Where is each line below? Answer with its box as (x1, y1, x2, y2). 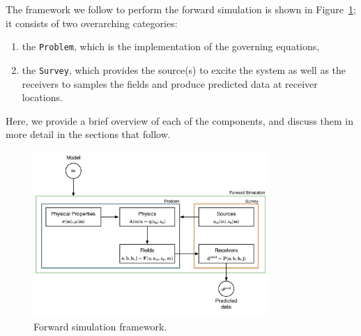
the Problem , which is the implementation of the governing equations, (22, 39, 320, 54)
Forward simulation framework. (33, 319, 167, 334)
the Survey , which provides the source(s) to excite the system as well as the (22, 62, 346, 77)
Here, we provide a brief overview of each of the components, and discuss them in (6, 113, 353, 128)
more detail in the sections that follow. (6, 127, 171, 142)
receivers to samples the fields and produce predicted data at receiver (22, 76, 318, 91)
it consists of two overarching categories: (6, 15, 178, 30)
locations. (22, 90, 63, 105)
